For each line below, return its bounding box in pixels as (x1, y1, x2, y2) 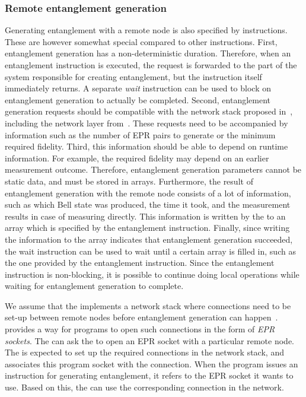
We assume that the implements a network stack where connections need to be (5, 299, 291, 312)
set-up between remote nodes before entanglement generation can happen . (5, 311, 278, 323)
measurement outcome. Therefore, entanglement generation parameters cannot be (5, 163, 302, 176)
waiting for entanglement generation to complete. (5, 280, 184, 292)
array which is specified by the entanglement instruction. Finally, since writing (5, 221, 290, 234)
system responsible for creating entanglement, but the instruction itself (5, 70, 262, 82)
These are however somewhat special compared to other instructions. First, (5, 35, 278, 47)
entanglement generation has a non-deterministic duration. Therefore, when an (5, 47, 291, 59)
